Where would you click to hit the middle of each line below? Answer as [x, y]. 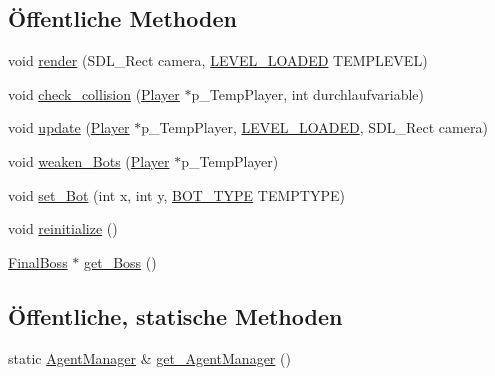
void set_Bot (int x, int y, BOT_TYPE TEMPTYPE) [176, 194]
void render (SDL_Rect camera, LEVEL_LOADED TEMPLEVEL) [218, 60]
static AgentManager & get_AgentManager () [149, 357]
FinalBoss [38, 261]
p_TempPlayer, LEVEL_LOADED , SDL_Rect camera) [314, 127]
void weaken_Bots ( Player [89, 160]
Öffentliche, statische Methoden [175, 315]
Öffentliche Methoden [122, 18]
